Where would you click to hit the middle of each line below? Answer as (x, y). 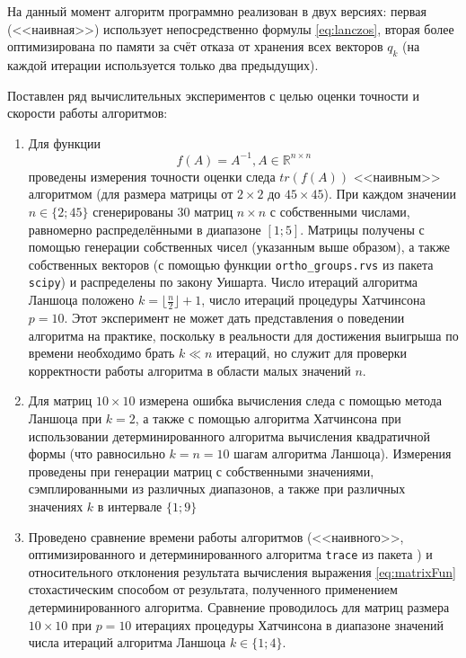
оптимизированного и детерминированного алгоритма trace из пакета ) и (230, 554)
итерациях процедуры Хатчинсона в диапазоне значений (290, 624)
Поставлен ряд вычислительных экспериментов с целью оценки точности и (213, 95)
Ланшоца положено (81, 300)
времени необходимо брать (101, 353)
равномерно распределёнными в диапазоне (145, 229)
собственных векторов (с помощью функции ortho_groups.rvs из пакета (231, 264)
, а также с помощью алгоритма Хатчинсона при (268, 418)
